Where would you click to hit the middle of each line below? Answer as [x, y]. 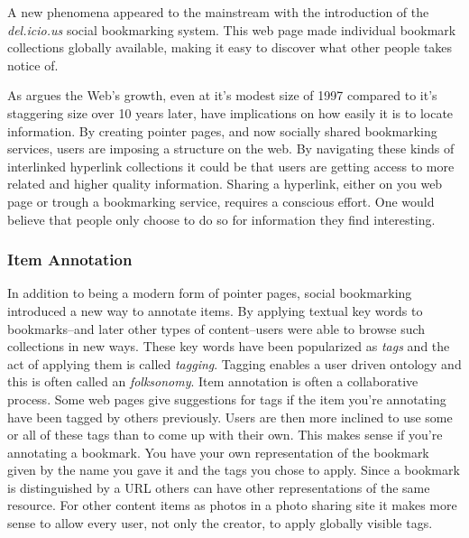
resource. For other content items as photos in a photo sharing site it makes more [232, 505]
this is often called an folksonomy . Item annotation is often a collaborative [213, 381]
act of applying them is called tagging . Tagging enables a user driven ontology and [234, 363]
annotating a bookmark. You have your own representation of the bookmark [218, 452]
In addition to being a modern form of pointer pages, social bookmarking [210, 293]
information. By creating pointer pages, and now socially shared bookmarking [222, 130]
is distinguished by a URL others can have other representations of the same [219, 487]
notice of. [33, 65]
